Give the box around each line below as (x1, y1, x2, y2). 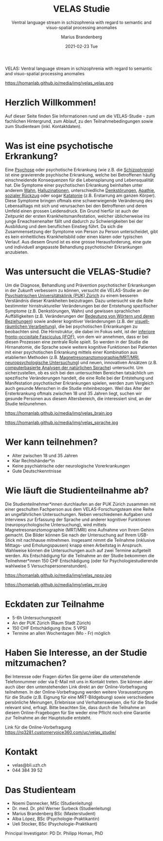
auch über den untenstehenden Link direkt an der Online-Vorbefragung (5, 684, 147, 690)
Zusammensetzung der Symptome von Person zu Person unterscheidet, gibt (5, 228, 158, 234)
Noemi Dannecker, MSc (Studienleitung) (12, 800, 93, 806)
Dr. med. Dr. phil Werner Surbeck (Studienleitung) (12, 806, 112, 811)
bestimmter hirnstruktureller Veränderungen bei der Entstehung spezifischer (5, 303, 158, 308)
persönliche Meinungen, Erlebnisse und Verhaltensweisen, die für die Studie (5, 699, 158, 705)
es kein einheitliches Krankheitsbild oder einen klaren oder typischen (5, 234, 143, 240)
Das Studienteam (5, 784, 76, 795)
